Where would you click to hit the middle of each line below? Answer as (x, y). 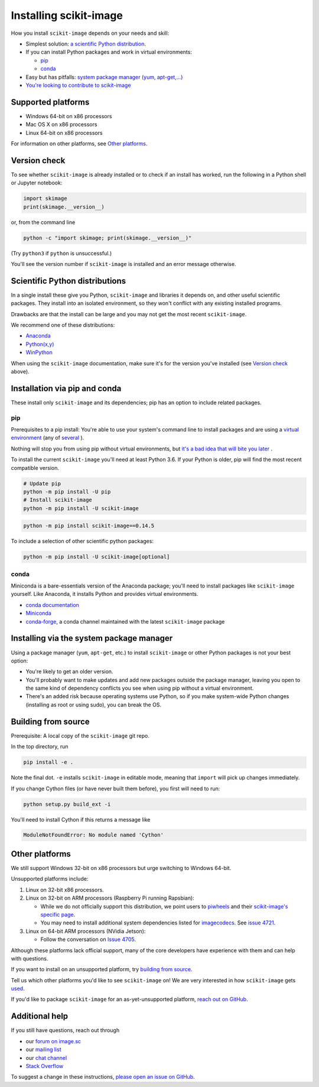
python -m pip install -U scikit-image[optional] (97, 557)
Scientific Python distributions (69, 281)
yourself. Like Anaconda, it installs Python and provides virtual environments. (105, 594)
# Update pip (42, 484)
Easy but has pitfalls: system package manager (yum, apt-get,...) (104, 77)
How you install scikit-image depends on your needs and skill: (90, 33)
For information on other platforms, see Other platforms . (79, 143)
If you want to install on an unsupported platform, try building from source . (102, 969)
